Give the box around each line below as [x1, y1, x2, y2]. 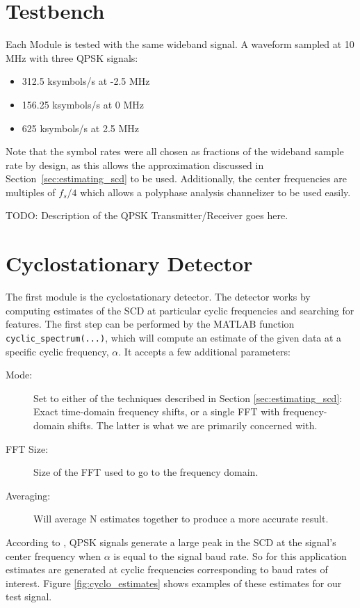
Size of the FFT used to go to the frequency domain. [33, 465, 259, 479]
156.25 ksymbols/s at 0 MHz [22, 97, 145, 111]
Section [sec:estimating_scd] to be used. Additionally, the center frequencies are [6, 171, 347, 186]
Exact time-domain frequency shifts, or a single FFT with [33, 404, 280, 419]
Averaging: [6, 488, 51, 502]
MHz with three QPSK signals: [6, 50, 138, 65]
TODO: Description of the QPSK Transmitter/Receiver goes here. [6, 208, 288, 223]
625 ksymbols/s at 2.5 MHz [22, 120, 140, 135]
